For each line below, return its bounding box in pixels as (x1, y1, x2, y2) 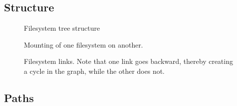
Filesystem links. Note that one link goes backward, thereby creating (24, 56, 233, 66)
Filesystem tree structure (24, 23, 100, 33)
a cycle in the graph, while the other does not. (24, 65, 165, 76)
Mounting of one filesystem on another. (24, 39, 143, 50)
